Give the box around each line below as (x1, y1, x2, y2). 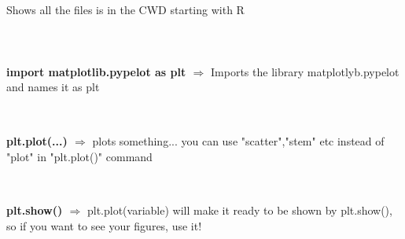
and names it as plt (6, 79, 100, 95)
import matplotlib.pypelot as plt (6, 63, 186, 79)
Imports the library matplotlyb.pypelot (211, 63, 399, 79)
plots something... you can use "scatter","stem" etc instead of (92, 132, 385, 149)
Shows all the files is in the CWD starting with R (6, 2, 245, 18)
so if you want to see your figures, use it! (6, 217, 202, 233)
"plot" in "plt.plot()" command (6, 148, 153, 164)
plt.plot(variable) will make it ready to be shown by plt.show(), (87, 202, 392, 219)
